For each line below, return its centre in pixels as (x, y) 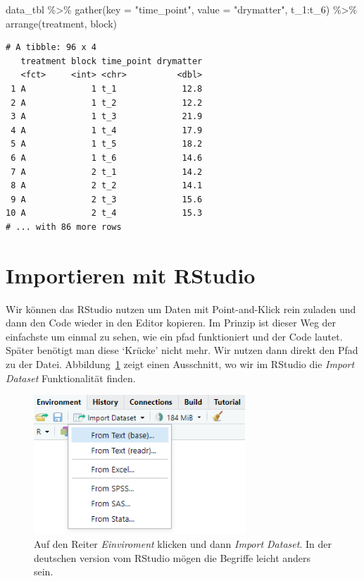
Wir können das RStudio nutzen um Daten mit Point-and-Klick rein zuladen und (181, 308)
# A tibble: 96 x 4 (51, 48)
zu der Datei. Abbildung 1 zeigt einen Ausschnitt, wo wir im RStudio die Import (180, 364)
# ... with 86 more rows (64, 227)
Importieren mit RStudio (131, 275)
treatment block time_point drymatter (112, 61)
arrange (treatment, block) (62, 23)
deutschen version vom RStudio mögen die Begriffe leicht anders (172, 557)
